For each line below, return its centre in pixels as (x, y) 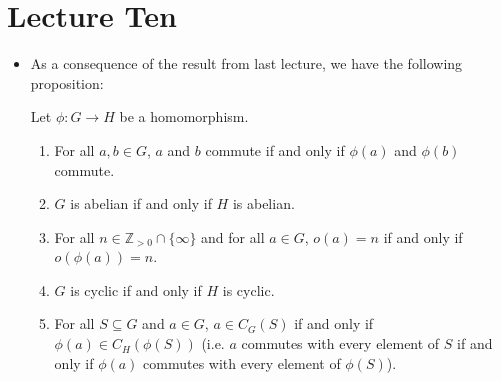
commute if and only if (275, 149)
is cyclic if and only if (136, 289)
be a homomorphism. (184, 116)
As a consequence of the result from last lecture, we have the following (246, 63)
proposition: (67, 82)
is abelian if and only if (141, 203)
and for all (233, 236)
